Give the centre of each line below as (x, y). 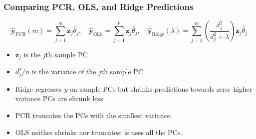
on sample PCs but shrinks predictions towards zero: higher (161, 88)
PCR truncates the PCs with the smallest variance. (94, 115)
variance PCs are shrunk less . (60, 98)
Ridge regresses (38, 88)
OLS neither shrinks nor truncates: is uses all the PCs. (99, 132)
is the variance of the (64, 71)
